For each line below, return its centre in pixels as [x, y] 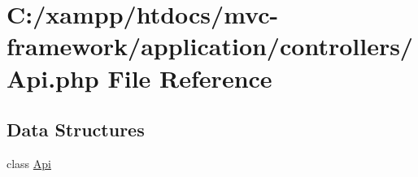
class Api [29, 163]
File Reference [190, 78]
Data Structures [76, 130]
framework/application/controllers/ [210, 46]
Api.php [53, 78]
